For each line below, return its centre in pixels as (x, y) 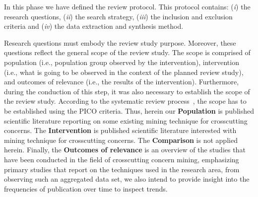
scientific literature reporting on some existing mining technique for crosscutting (126, 120)
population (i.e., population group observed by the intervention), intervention (122, 62)
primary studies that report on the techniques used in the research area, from (122, 169)
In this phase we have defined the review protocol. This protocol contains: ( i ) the (127, 6)
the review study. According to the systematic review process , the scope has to (125, 101)
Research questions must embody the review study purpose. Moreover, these (120, 42)
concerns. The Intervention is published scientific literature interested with (120, 130)
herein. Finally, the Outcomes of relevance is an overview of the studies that (125, 150)
